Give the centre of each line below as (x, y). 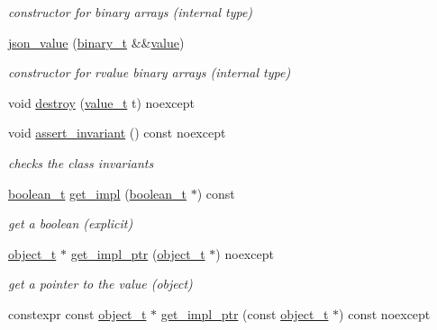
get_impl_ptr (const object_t (245, 313)
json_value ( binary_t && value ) (96, 42)
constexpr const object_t (77, 313)
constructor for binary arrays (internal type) (131, 12)
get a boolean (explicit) (71, 223)
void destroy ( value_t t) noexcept (102, 102)
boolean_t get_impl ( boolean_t (97, 193)
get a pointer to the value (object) (100, 284)
